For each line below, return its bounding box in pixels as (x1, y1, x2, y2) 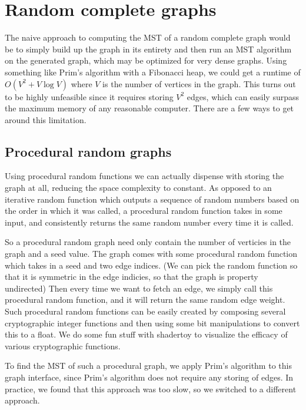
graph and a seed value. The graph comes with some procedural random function (5, 247, 298, 260)
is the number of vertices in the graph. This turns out (102, 77, 296, 90)
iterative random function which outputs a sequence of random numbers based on (5, 193, 300, 205)
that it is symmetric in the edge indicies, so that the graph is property (5, 270, 258, 283)
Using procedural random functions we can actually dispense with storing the (5, 170, 284, 182)
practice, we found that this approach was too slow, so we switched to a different (5, 382, 297, 395)
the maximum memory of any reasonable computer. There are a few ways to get (5, 102, 294, 114)
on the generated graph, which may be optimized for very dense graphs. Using (5, 54, 287, 67)
